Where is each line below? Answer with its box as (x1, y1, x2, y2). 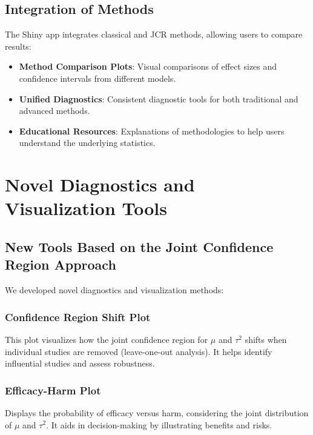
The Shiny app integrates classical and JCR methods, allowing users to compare (5, 28, 303, 41)
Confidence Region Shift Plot (5, 309, 151, 324)
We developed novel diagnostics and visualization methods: (5, 284, 224, 296)
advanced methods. (19, 104, 90, 117)
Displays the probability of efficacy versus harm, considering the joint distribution (5, 406, 309, 419)
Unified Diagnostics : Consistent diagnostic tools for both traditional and (19, 92, 298, 105)
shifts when (245, 333, 287, 345)
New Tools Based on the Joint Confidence (5, 237, 274, 256)
